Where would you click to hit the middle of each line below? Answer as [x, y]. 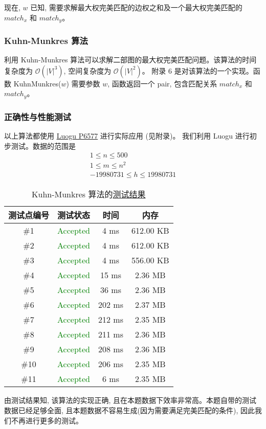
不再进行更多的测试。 [47, 420]
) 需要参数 [83, 83]
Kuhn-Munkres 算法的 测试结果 [89, 194]
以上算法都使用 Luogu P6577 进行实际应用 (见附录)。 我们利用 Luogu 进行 [127, 136]
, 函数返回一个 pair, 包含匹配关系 [162, 83]
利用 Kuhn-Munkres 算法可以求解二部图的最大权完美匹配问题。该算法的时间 [130, 60]
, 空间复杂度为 [87, 70]
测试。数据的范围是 [43, 145]
